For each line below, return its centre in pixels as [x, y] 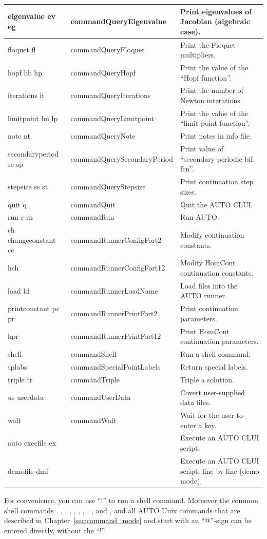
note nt [19, 136]
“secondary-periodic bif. [218, 158]
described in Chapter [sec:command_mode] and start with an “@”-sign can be [128, 520]
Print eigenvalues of [216, 11]
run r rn [21, 217]
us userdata [26, 397]
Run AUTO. [200, 217]
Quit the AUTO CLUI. [217, 204]
